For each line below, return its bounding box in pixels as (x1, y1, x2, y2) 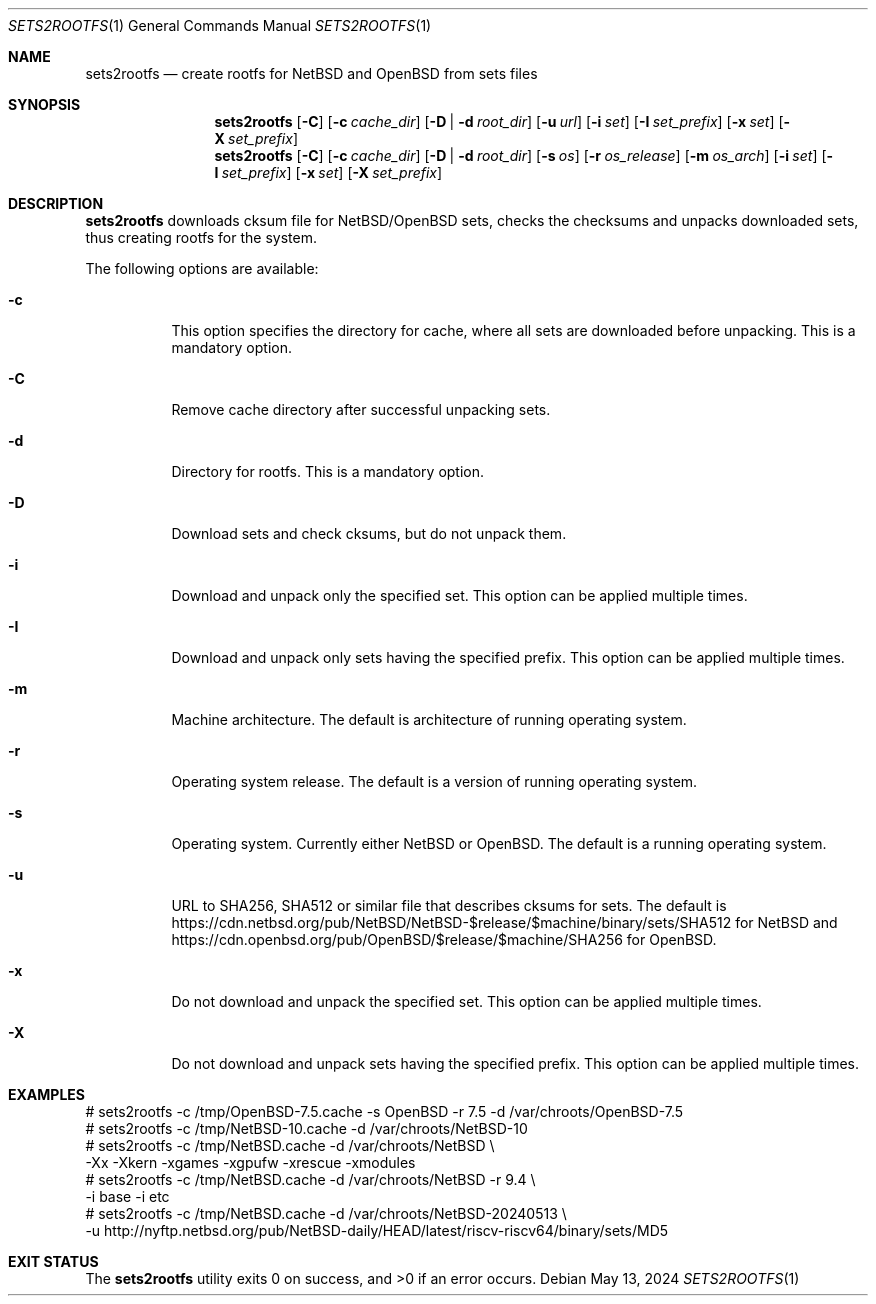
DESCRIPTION (8, 195, 104, 212)
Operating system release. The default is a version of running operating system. (171, 773, 698, 790)
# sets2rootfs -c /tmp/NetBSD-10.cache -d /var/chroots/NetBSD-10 (85, 1120, 528, 1137)
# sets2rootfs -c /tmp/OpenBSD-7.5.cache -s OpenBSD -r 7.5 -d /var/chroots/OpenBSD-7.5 (85, 1103, 684, 1120)
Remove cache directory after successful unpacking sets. (171, 401, 551, 418)
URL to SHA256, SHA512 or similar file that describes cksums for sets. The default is (171, 897, 727, 914)
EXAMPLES (8, 1086, 85, 1103)
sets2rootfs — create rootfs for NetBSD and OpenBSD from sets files (85, 65, 538, 82)
